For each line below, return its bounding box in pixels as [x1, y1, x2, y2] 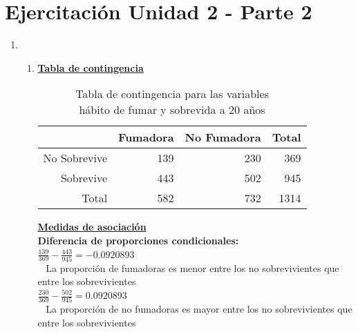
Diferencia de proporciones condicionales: [37, 233, 239, 247]
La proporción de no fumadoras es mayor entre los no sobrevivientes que [46, 302, 352, 316]
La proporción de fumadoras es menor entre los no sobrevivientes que [46, 260, 339, 275]
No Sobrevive [43, 150, 108, 166]
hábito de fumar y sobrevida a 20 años [79, 101, 265, 118]
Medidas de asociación [37, 219, 147, 234]
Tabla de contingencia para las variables [75, 86, 269, 102]
